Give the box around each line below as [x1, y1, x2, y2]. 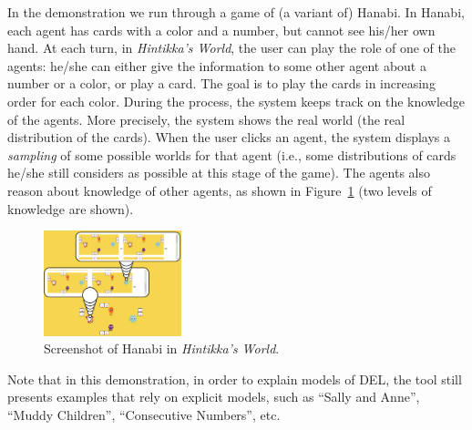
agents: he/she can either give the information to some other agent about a [7, 56, 426, 75]
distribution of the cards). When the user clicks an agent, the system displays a [7, 128, 451, 147]
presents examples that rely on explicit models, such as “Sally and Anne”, [7, 387, 420, 406]
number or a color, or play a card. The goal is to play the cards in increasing [7, 74, 436, 93]
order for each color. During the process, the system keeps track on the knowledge [7, 91, 466, 110]
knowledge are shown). [7, 199, 134, 218]
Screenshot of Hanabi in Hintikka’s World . [44, 339, 280, 358]
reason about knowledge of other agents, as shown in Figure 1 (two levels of [7, 180, 432, 200]
